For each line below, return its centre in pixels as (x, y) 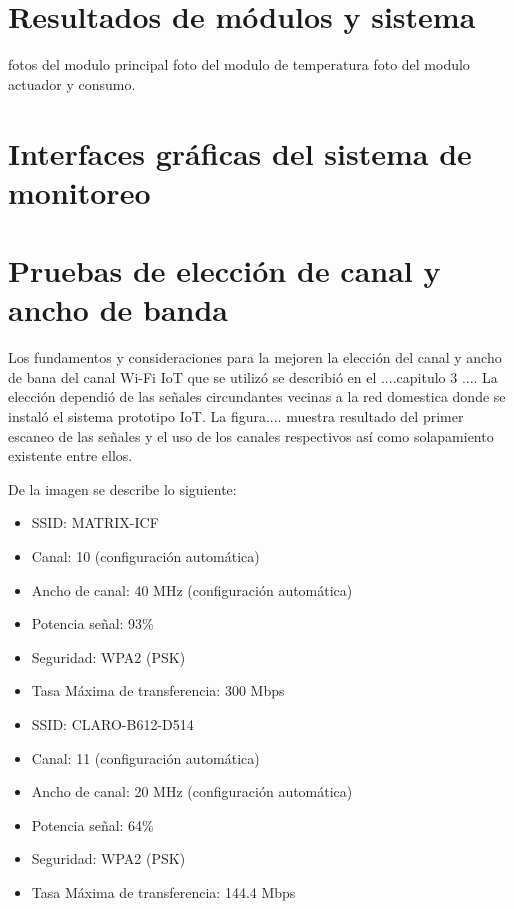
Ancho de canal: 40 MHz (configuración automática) (192, 589)
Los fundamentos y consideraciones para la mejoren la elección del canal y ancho (255, 357)
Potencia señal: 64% (92, 824)
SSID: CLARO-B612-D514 (112, 723)
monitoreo (79, 191)
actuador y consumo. (72, 83)
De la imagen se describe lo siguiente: (122, 488)
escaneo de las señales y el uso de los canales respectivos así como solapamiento (251, 435)
